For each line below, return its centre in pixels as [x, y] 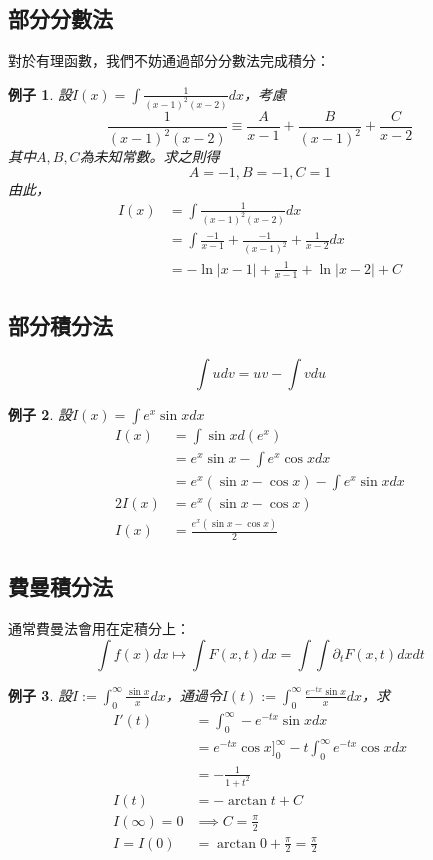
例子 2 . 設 [40, 413]
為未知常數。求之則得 [149, 156]
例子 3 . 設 [40, 694]
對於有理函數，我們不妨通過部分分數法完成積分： [169, 60]
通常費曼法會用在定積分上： [99, 628]
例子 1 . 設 [40, 93]
